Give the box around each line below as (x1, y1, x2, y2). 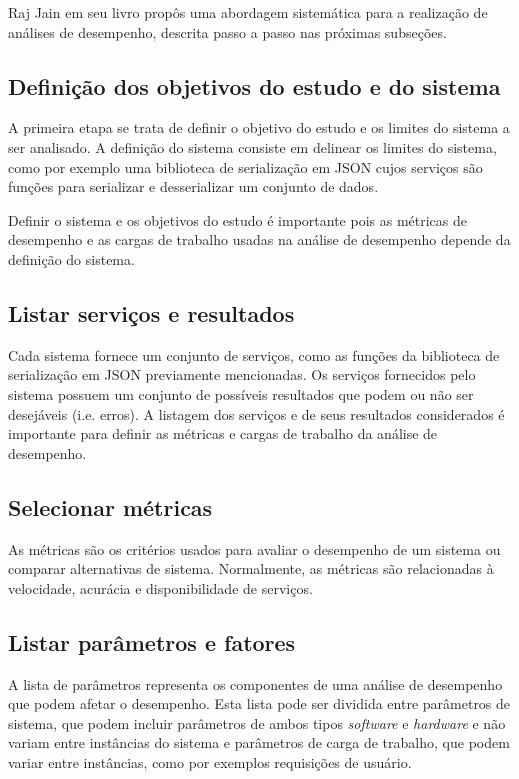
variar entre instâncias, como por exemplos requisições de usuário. (8, 751, 412, 772)
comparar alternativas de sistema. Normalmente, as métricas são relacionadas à (8, 558, 494, 579)
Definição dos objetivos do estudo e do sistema (8, 70, 501, 101)
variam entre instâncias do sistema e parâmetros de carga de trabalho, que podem (8, 732, 510, 753)
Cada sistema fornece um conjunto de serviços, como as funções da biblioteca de (8, 344, 500, 365)
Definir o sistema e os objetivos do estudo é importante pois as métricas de (8, 209, 467, 230)
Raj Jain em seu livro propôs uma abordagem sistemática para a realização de (8, 2, 488, 22)
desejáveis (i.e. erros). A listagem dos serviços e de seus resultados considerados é (8, 403, 505, 424)
